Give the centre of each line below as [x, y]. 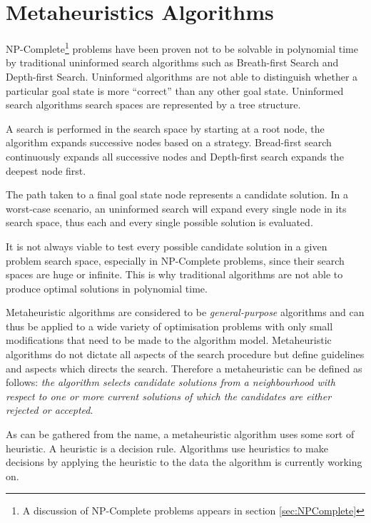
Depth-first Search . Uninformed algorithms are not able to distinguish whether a [182, 76]
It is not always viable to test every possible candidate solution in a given [167, 246]
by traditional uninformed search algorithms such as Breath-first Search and [172, 62]
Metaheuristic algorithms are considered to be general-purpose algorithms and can [185, 312]
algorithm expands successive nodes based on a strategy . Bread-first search [169, 142]
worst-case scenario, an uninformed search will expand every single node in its [176, 208]
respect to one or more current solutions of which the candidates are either [169, 396]
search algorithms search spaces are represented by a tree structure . [153, 105]
